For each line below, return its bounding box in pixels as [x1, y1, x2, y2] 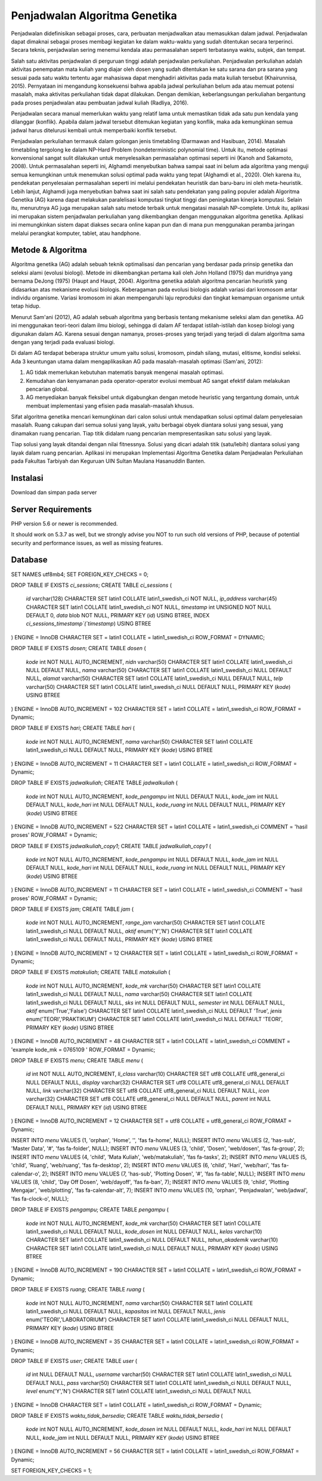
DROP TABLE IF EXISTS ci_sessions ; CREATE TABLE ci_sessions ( [11, 582, 172, 589]
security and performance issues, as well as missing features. [11, 539, 163, 546]
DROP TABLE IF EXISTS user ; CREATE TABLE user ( [11, 1358, 137, 1364]
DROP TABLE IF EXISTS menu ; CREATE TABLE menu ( [11, 1056, 143, 1064]
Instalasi [11, 473, 44, 483]
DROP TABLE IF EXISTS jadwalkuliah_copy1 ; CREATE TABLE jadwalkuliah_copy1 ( [11, 842, 211, 849]
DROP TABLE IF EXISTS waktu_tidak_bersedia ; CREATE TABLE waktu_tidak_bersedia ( [11, 1412, 223, 1419]
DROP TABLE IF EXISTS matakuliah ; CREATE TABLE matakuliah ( [11, 969, 171, 976]
